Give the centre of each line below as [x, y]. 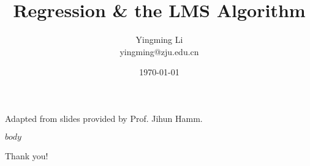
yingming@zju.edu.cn [159, 51]
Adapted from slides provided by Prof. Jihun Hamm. [104, 118]
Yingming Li [159, 40]
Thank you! [27, 155]
